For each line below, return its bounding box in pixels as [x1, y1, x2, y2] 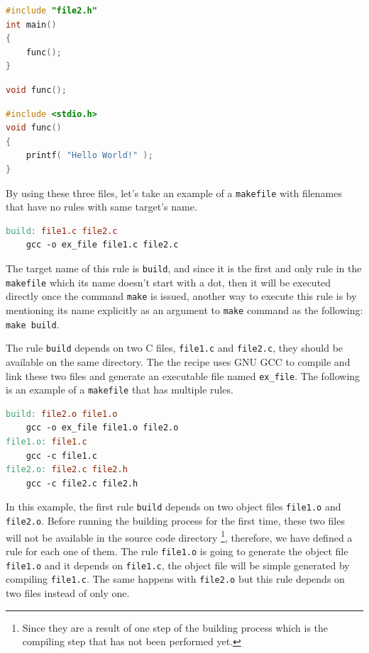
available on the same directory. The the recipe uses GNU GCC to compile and [6, 354, 351, 369]
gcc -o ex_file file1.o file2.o [26, 423, 179, 433]
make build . [6, 316, 60, 331]
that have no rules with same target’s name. [6, 199, 197, 214]
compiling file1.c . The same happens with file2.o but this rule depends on [6, 571, 345, 586]
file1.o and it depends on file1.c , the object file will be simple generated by [6, 557, 350, 572]
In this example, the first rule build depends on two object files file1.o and [6, 499, 341, 514]
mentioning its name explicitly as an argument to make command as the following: [6, 302, 363, 317]
